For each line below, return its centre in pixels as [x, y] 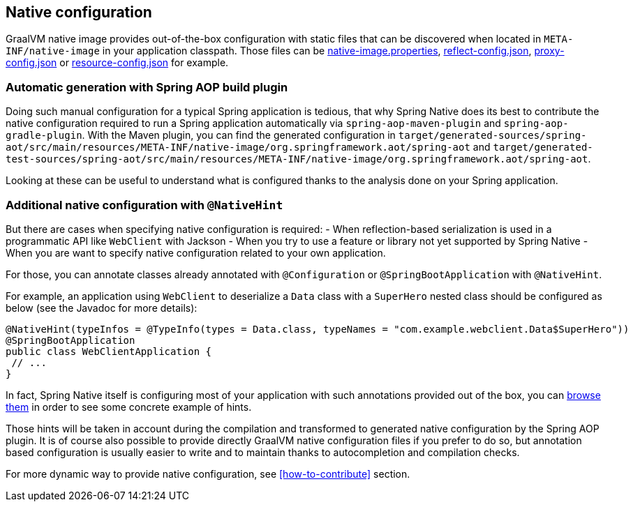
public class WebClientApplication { [109, 351]
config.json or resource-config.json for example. [117, 63]
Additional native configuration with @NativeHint [144, 205]
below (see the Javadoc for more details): [102, 308]
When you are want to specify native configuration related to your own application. [196, 252]
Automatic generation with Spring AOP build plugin [147, 87]
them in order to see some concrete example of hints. [129, 407]
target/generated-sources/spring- [492, 136]
